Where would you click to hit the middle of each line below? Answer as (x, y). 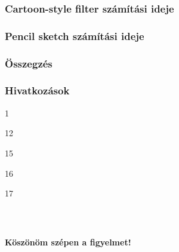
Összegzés (29, 63)
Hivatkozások (37, 90)
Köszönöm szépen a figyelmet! (68, 242)
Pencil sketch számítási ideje (75, 36)
